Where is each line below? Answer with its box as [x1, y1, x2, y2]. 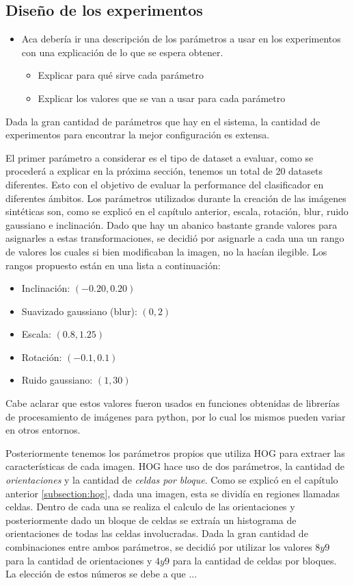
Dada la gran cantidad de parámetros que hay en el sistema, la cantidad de [5, 114, 321, 128]
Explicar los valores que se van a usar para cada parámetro [38, 90, 286, 105]
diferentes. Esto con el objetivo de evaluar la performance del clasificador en [5, 177, 324, 191]
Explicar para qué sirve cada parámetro [38, 68, 204, 82]
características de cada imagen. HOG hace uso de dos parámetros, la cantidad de [5, 459, 345, 473]
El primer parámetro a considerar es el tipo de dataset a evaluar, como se [5, 150, 314, 164]
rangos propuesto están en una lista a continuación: [5, 258, 221, 272]
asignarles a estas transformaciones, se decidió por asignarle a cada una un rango [5, 231, 344, 245]
